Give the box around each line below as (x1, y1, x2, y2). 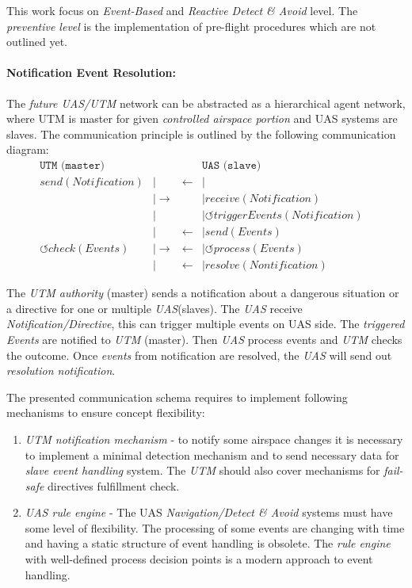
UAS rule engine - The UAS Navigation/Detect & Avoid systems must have (25, 504, 393, 521)
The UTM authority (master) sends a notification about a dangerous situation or (6, 284, 399, 301)
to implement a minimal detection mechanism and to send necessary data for (25, 446, 399, 463)
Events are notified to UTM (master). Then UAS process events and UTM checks (6, 330, 402, 347)
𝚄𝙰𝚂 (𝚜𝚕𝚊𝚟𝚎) (201, 159, 261, 171)
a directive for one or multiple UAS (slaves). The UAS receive (6, 300, 303, 316)
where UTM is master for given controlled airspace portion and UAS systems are (6, 110, 398, 127)
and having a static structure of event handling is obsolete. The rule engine (25, 535, 391, 552)
